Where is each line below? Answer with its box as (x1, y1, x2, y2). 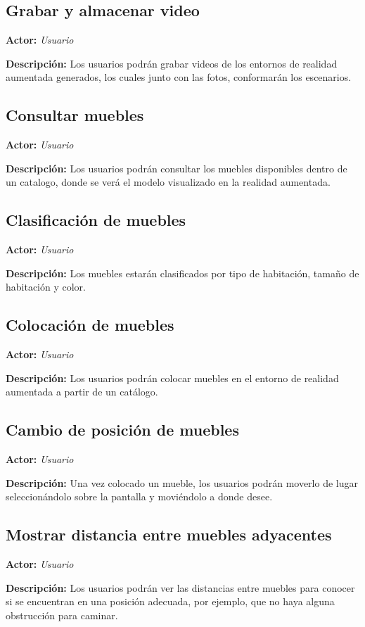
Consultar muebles (6, 104, 144, 126)
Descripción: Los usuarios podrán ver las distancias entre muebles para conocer (6, 580, 355, 595)
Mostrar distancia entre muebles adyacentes (6, 524, 332, 545)
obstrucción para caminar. (6, 607, 118, 622)
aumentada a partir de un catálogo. (6, 384, 158, 399)
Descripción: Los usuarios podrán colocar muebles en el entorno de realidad (6, 370, 339, 385)
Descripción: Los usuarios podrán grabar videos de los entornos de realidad (6, 56, 338, 70)
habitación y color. (6, 279, 87, 294)
